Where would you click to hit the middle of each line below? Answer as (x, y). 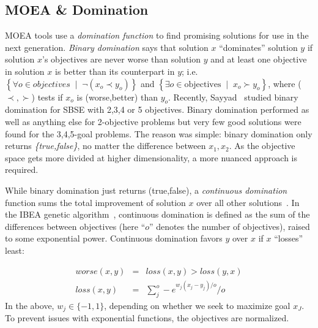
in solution (25, 71)
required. (22, 170)
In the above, (30, 305)
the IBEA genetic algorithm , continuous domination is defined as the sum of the (157, 214)
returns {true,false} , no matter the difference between (105, 146)
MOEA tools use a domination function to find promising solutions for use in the (157, 35)
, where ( (285, 83)
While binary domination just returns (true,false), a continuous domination (146, 190)
